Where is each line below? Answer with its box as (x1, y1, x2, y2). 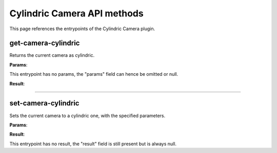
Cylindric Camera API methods (9, 8, 144, 19)
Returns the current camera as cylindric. (9, 52, 95, 58)
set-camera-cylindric (9, 99, 80, 107)
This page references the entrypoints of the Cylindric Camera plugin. (9, 26, 155, 32)
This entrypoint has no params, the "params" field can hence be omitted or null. (9, 71, 179, 77)
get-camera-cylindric (9, 39, 80, 48)
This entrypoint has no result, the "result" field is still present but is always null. (9, 141, 177, 147)
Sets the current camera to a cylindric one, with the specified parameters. (9, 113, 166, 119)
